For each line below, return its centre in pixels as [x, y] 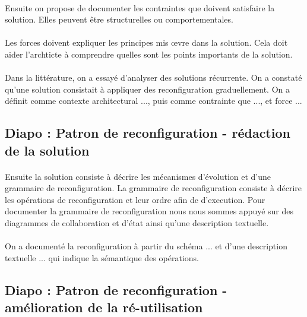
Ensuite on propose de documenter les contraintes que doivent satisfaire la [140, 7]
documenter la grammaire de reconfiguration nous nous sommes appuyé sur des [149, 211]
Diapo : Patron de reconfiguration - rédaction [148, 133]
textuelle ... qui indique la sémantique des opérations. [102, 257]
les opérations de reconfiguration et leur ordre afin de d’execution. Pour [135, 199]
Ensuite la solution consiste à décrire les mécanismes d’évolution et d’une [138, 176]
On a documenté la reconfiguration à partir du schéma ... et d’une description [146, 246]
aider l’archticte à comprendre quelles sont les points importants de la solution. [149, 54]
